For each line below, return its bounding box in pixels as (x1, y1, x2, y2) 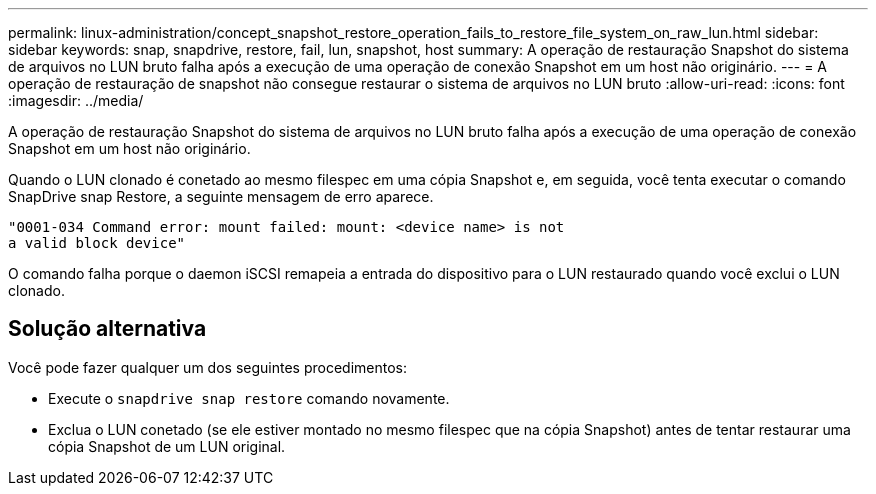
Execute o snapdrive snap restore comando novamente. (48, 389, 450, 407)
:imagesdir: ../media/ (8, 92, 144, 109)
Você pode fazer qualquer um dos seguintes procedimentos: (8, 358, 407, 376)
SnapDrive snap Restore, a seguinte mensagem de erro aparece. (8, 188, 434, 205)
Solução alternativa (8, 316, 207, 342)
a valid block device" (8, 235, 186, 251)
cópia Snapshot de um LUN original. (48, 437, 286, 455)
